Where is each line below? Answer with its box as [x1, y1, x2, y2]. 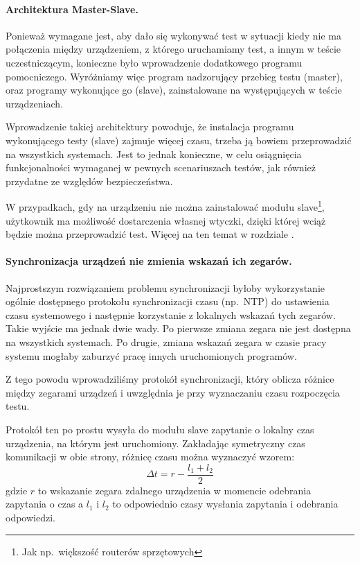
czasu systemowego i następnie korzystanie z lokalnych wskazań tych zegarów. [6, 307, 336, 322]
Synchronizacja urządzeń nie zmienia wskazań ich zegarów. [6, 254, 292, 268]
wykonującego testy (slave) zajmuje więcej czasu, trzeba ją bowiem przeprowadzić [6, 132, 352, 147]
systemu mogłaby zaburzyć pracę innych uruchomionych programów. [6, 348, 297, 363]
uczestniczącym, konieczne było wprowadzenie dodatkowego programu [6, 55, 303, 69]
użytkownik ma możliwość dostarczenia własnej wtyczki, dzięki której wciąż [6, 213, 326, 227]
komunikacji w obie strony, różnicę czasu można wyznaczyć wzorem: [6, 449, 295, 464]
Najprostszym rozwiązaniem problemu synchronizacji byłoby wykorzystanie [6, 280, 325, 295]
